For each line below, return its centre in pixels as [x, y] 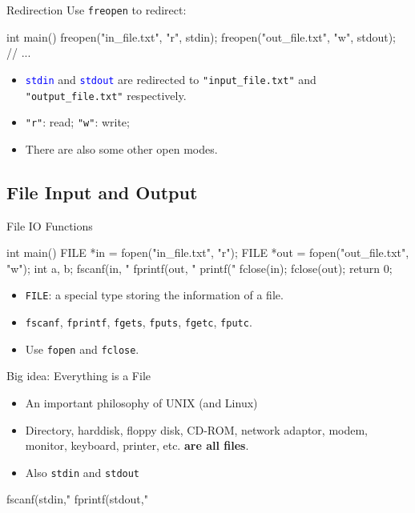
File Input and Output [102, 192]
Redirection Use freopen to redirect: [97, 10]
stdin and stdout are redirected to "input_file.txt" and [171, 79]
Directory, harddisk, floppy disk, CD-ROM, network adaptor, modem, [197, 429]
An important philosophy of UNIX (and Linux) [141, 402]
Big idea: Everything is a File [79, 376]
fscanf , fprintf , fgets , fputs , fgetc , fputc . [139, 322]
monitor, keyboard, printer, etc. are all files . [137, 445]
